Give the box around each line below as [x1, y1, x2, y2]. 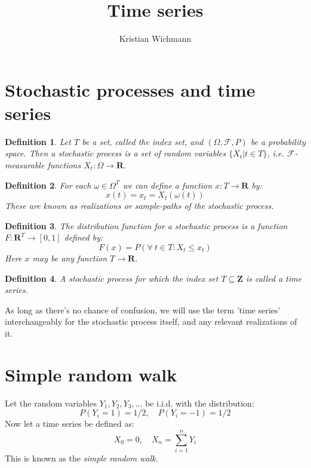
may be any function [32, 252, 107, 264]
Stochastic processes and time [5, 77, 255, 101]
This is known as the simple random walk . [5, 452, 158, 464]
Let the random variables [5, 396, 97, 409]
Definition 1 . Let [5, 135, 71, 147]
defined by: [64, 231, 103, 244]
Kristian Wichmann [119, 32, 192, 45]
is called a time [246, 272, 302, 284]
